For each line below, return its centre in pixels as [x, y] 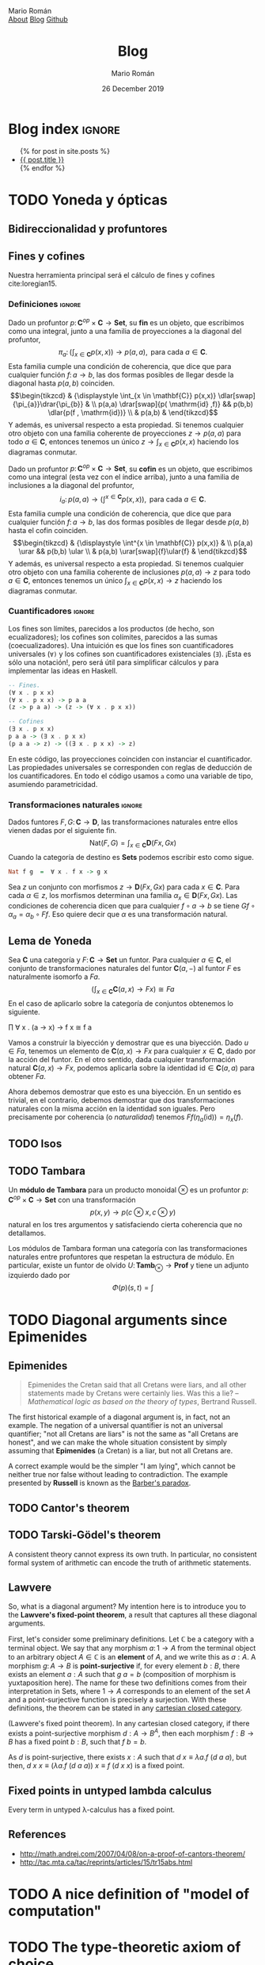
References [37, 1835]
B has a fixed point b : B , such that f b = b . [78, 1742]
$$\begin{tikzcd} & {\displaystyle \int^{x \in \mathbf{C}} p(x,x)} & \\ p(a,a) [133, 543]
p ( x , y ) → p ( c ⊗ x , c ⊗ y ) [133, 1212]
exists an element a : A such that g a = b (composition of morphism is [122, 1675]
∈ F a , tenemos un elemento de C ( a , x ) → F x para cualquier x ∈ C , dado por [132, 1051]
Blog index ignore [64, 129]
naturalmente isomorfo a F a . [54, 977]
